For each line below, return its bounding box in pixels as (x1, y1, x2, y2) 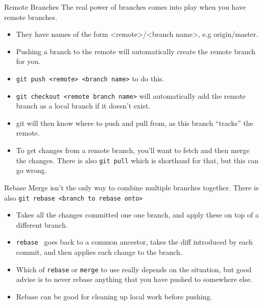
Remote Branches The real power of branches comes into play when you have (4, 2, 246, 12)
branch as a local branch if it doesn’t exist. (16, 100, 151, 111)
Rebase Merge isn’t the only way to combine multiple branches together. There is (4, 182, 259, 192)
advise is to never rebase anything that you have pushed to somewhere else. (16, 274, 253, 285)
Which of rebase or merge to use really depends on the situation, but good (16, 264, 252, 274)
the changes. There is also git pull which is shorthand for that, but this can (16, 155, 259, 165)
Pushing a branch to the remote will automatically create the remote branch (16, 46, 256, 56)
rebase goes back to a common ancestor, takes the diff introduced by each (16, 236, 253, 247)
